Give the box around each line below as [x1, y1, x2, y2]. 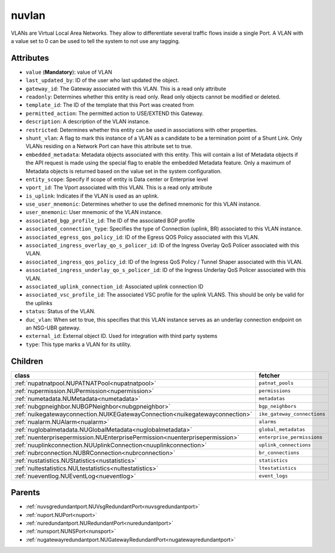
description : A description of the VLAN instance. [25, 118, 150, 125]
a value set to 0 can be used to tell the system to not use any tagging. [11, 37, 180, 44]
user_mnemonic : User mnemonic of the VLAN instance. [25, 209, 162, 216]
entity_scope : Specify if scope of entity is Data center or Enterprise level [25, 176, 208, 183]
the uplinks [25, 299, 52, 307]
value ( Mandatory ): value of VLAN [25, 68, 112, 75]
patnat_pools [258, 380, 294, 386]
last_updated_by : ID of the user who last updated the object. [25, 77, 179, 84]
